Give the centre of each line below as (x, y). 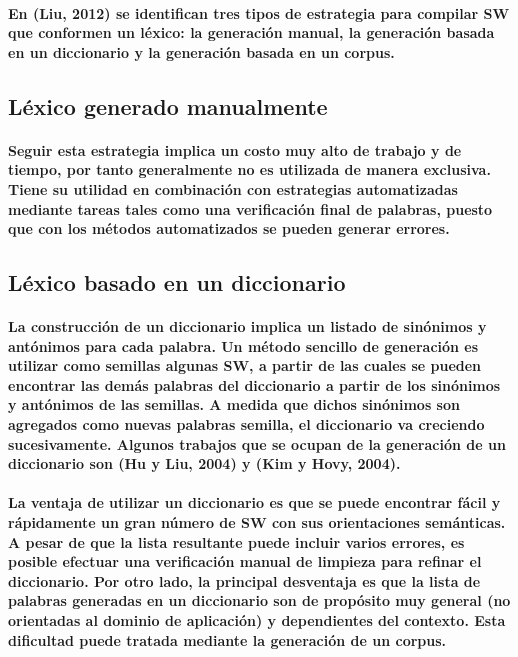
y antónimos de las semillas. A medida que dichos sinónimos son (234, 404)
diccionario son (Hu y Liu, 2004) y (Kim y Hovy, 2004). (204, 463)
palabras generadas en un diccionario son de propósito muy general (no (259, 600)
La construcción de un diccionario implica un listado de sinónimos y (247, 326)
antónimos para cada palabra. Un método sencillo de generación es (243, 345)
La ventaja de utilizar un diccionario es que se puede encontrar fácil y (254, 502)
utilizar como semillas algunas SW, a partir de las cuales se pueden (245, 365)
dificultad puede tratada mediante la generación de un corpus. (227, 639)
